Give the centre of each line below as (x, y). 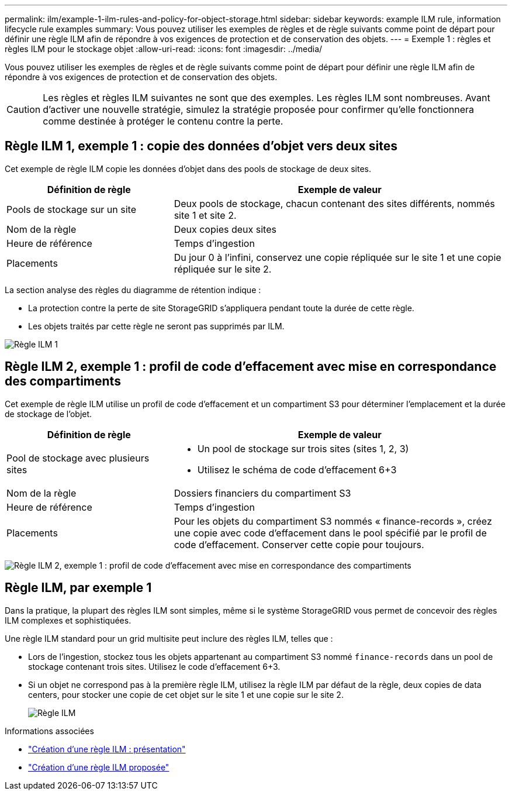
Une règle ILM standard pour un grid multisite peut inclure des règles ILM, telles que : (169, 638)
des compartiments (63, 381)
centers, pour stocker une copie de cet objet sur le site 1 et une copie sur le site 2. (186, 694)
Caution (24, 109)
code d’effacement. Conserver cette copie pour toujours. (299, 544)
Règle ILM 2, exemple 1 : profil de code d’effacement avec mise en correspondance (251, 367)
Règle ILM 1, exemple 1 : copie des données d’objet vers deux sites (201, 146)
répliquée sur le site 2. (223, 269)
